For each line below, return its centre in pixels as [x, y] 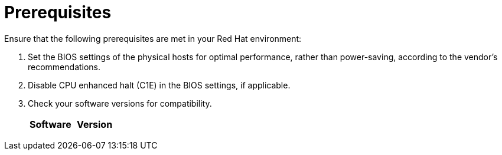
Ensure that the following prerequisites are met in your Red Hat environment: [153, 38]
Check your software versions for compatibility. [120, 103]
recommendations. [64, 67]
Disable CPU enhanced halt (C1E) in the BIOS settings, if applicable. [159, 85]
